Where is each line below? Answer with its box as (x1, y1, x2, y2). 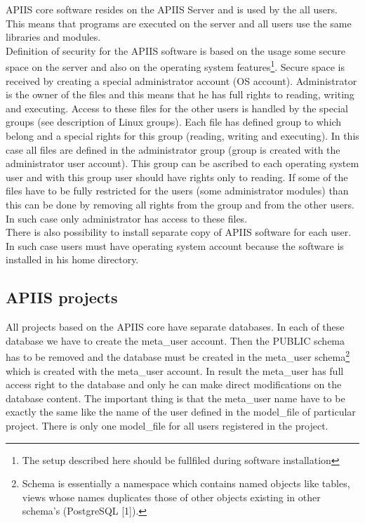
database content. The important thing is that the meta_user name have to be (6, 390, 345, 405)
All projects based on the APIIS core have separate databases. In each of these (6, 319, 345, 334)
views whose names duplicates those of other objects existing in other (22, 489, 321, 504)
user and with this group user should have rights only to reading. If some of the (6, 169, 348, 184)
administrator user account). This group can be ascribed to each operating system (6, 156, 359, 171)
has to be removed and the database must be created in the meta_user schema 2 (6, 347, 350, 364)
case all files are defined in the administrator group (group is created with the (6, 142, 340, 157)
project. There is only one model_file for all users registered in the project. (6, 418, 328, 432)
